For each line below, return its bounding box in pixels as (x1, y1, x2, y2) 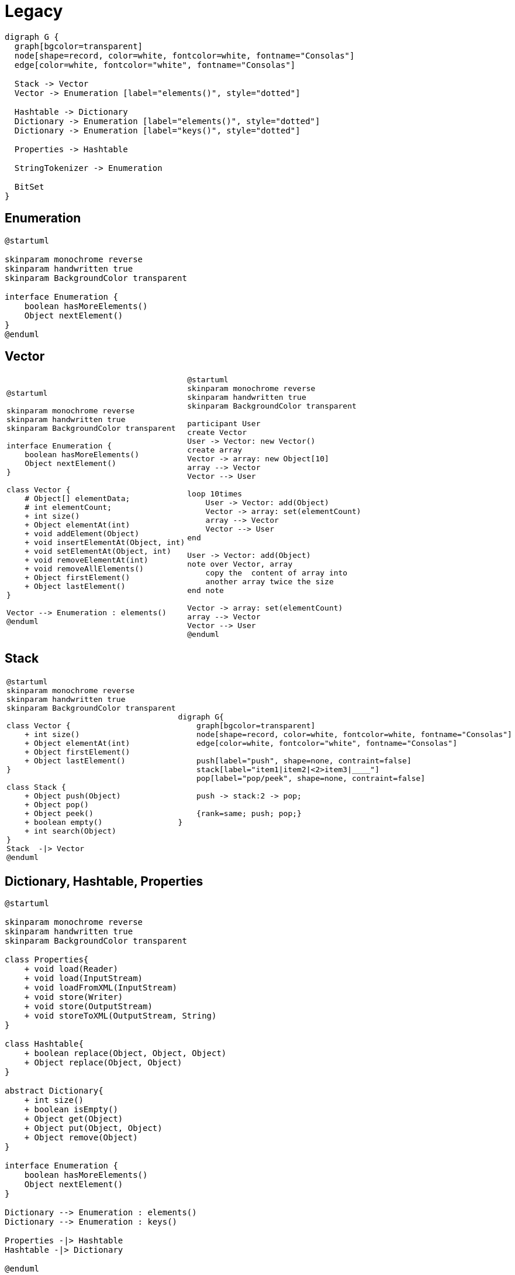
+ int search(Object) (25, 827, 116, 836)
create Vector (187, 428, 247, 437)
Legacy (5, 1, 63, 21)
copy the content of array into (205, 568, 348, 578)
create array (187, 445, 243, 455)
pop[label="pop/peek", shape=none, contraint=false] (196, 774, 426, 783)
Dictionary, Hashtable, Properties (5, 873, 203, 889)
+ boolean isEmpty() (24, 1105, 118, 1115)
